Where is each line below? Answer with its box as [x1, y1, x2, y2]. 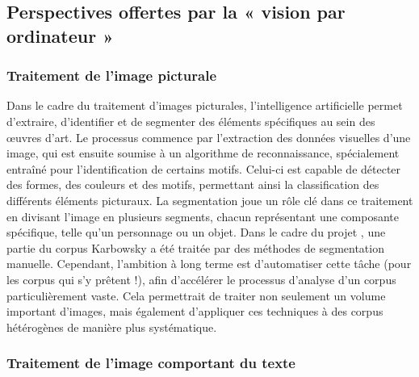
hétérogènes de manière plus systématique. [6, 318, 217, 335]
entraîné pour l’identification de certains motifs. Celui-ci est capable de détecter [6, 160, 401, 177]
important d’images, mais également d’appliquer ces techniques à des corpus [6, 303, 383, 320]
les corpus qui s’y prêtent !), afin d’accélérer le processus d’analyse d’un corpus [6, 270, 396, 287]
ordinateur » [6, 23, 114, 48]
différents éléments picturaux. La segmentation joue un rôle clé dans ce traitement [6, 191, 413, 208]
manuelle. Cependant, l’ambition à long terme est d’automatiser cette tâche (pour [6, 255, 412, 272]
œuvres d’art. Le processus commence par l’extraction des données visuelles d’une [6, 128, 411, 145]
